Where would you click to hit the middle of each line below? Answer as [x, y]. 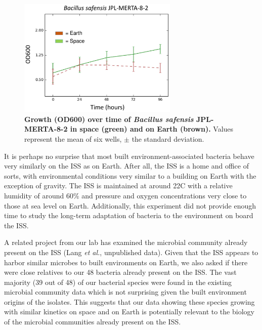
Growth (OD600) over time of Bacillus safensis [109, 119]
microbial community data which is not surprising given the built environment [125, 292]
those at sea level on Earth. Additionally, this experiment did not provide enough [130, 205]
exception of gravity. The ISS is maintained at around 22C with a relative [118, 185]
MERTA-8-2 [46, 129]
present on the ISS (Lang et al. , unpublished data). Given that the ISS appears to [131, 252]
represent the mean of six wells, [73, 138]
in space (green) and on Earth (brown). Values [152, 129]
